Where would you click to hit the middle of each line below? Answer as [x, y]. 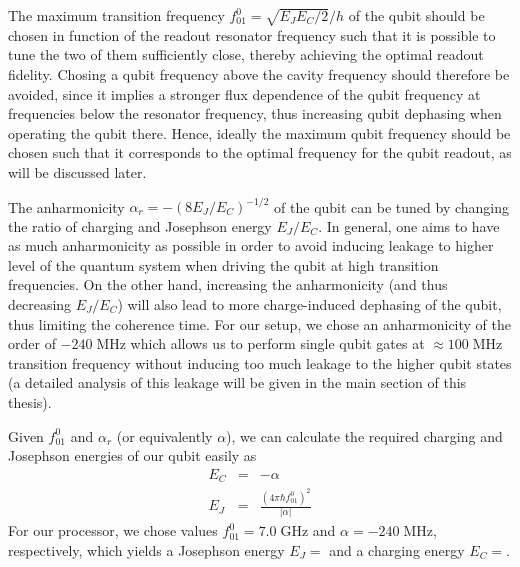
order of [32, 343]
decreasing [40, 303]
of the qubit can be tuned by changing [392, 206]
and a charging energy [397, 550]
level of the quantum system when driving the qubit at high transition [223, 264]
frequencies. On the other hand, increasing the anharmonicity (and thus [228, 284]
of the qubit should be [416, 15]
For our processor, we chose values [113, 530]
